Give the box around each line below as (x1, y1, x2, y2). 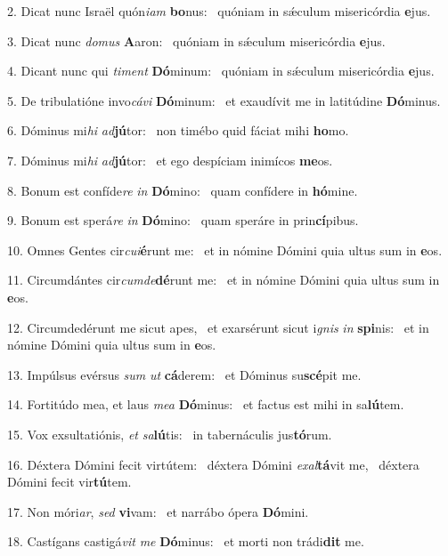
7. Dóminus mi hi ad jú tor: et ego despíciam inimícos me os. (7, 150, 333, 169)
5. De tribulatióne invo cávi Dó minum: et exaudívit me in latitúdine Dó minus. (7, 91, 441, 109)
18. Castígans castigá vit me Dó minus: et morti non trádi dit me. (7, 532, 364, 551)
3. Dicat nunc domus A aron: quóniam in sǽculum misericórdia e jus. (7, 31, 386, 50)
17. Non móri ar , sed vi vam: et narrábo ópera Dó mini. (7, 502, 309, 520)
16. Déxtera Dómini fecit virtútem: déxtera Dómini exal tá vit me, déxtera (7, 455, 419, 473)
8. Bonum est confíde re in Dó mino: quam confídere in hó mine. (7, 181, 358, 199)
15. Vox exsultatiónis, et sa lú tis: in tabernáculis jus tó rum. (7, 424, 332, 443)
